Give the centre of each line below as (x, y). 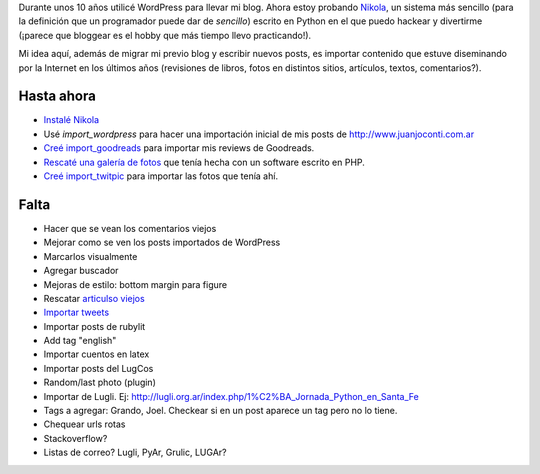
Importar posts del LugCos (98, 368)
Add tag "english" (80, 341)
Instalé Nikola (71, 120)
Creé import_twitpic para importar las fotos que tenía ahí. (161, 176)
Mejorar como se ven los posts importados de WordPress (162, 242)
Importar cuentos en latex (96, 354)
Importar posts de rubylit (94, 326)
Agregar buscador (81, 271)
